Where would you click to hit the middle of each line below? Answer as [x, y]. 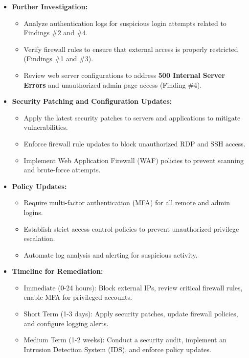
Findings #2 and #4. [56, 33]
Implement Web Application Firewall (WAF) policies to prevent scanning [134, 160]
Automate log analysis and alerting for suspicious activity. [111, 254]
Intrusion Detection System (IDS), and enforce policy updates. [117, 349]
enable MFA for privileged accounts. [78, 297]
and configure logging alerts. [66, 323]
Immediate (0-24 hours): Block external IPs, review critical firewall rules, [133, 287]
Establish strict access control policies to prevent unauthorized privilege [131, 228]
